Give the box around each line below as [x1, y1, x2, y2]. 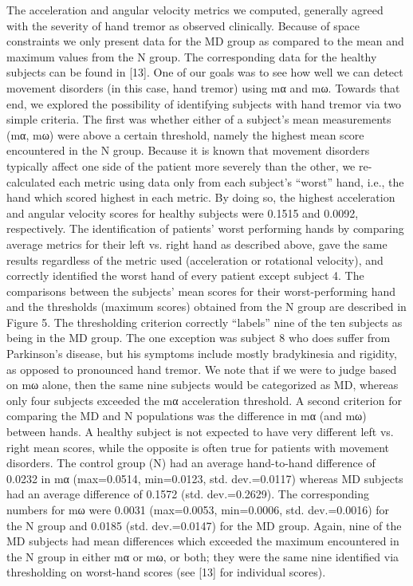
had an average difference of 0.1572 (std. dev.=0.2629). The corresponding [6, 486, 369, 502]
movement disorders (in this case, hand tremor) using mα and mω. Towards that [6, 79, 400, 96]
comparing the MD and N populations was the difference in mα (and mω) [6, 407, 367, 424]
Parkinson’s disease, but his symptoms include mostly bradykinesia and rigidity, [6, 345, 397, 362]
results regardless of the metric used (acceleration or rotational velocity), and [6, 251, 383, 268]
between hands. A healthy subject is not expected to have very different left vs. [6, 423, 394, 440]
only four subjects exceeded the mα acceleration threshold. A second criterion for [6, 391, 402, 408]
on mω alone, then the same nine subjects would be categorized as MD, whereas [6, 376, 399, 393]
